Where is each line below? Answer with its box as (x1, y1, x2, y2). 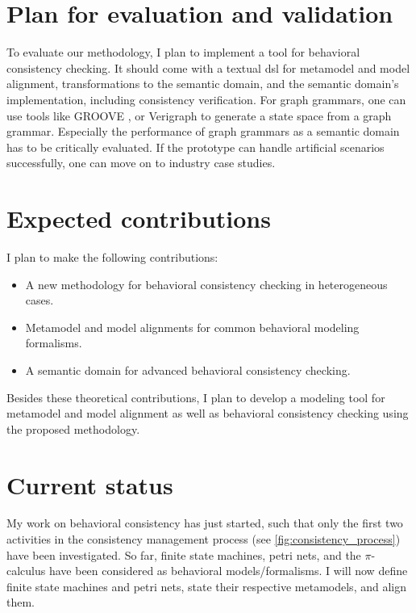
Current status (6, 468, 173, 501)
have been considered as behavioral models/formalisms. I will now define (48, 562, 408, 579)
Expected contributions (6, 202, 271, 235)
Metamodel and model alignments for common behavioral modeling (25, 318, 360, 335)
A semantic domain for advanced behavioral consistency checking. (25, 361, 351, 378)
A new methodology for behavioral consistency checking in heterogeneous (25, 275, 388, 292)
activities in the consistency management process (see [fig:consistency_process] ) (6, 531, 401, 548)
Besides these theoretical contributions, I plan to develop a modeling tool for (6, 388, 385, 405)
